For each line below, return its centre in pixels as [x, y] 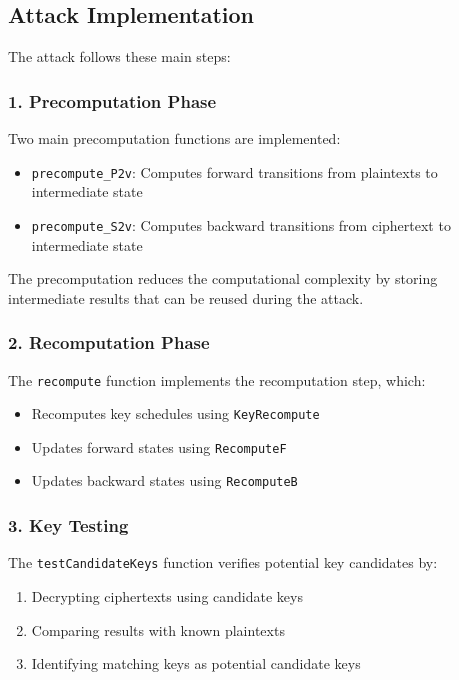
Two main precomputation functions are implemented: [174, 138]
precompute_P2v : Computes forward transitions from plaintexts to [234, 171]
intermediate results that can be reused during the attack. [186, 297]
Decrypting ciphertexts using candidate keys [167, 596]
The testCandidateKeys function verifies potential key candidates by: [223, 562]
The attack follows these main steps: [119, 56]
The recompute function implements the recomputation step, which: [217, 379]
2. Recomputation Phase [109, 342]
